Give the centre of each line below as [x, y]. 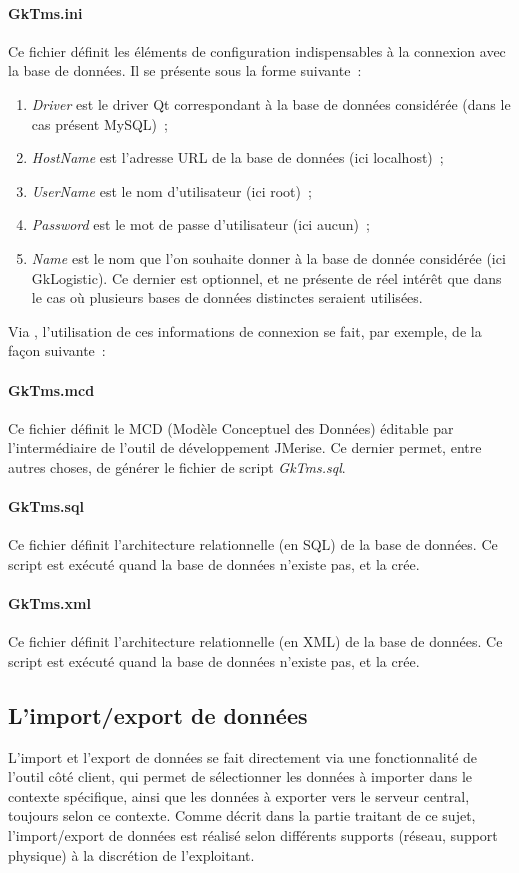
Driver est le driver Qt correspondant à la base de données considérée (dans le [271, 103]
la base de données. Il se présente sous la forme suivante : [185, 70]
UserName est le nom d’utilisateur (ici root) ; [171, 190]
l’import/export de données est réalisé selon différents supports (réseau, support [253, 835]
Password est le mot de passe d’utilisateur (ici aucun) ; [200, 224]
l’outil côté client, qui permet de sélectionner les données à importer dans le [240, 776]
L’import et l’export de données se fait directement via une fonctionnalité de [243, 756]
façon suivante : [57, 350]
